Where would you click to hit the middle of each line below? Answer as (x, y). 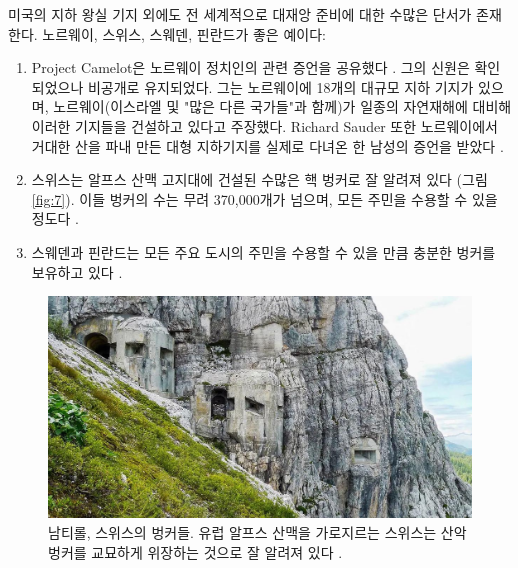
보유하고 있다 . (77, 271)
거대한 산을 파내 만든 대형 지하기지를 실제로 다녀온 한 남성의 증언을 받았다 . (267, 145)
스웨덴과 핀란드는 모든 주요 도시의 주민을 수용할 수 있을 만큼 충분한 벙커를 (263, 251)
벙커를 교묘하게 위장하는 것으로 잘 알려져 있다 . (195, 551)
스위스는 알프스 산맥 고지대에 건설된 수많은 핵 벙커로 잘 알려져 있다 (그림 (259, 179)
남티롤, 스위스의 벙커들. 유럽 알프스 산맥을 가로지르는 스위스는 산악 (257, 532)
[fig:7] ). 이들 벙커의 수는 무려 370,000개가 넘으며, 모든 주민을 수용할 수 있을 (264, 198)
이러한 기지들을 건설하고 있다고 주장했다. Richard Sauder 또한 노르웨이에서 (264, 125)
